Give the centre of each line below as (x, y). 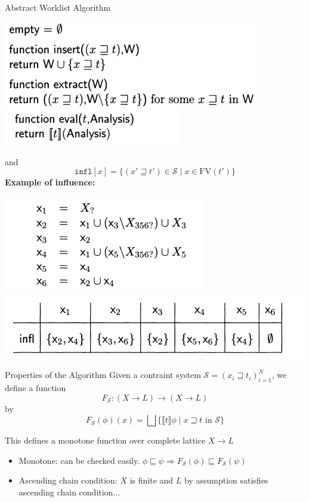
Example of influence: (50, 182)
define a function (35, 387)
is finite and (152, 480)
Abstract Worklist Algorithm (58, 7)
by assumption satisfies (226, 480)
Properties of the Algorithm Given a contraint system (103, 375)
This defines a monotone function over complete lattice (105, 440)
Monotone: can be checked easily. (79, 460)
